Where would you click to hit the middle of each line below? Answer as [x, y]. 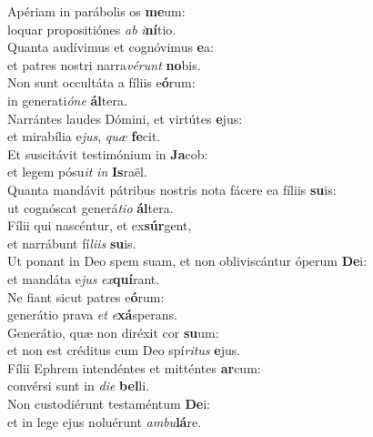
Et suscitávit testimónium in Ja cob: [108, 153]
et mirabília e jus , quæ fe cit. [84, 136]
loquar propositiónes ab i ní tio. [92, 29]
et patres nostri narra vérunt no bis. [104, 64]
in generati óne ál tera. [67, 100]
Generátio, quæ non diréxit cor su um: [113, 332]
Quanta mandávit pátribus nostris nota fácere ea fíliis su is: [172, 189]
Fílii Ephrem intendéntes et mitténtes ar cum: [134, 367]
